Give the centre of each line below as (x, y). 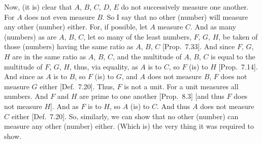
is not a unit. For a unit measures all (181, 86)
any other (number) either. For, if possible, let (76, 27)
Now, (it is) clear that (38, 7)
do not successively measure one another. (185, 7)
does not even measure (60, 16)
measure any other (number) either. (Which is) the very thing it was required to (129, 126)
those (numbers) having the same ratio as (69, 46)
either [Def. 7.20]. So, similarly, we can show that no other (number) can (125, 116)
